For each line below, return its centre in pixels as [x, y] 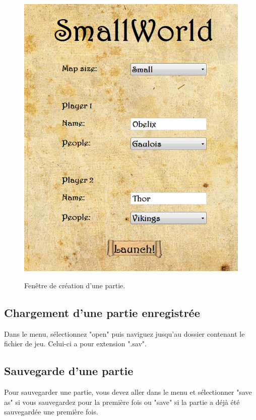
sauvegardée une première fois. [51, 412]
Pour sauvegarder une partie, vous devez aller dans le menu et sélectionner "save [128, 392]
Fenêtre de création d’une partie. [75, 285]
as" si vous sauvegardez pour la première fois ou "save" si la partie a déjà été [122, 402]
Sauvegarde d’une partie [69, 371]
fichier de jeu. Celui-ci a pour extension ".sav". [75, 344]
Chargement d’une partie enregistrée [102, 312]
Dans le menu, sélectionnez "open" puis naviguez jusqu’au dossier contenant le [124, 333]
